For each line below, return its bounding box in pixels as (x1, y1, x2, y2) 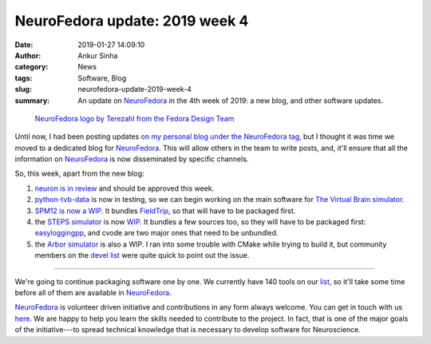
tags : (14, 73, 33, 83)
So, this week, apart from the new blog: (14, 168, 144, 179)
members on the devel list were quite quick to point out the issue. (34, 251, 250, 260)
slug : (14, 85, 32, 94)
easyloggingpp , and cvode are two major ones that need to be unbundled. (34, 228, 279, 238)
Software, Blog (77, 73, 127, 83)
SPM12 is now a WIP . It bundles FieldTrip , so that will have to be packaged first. (34, 206, 296, 215)
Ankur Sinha (77, 50, 118, 60)
